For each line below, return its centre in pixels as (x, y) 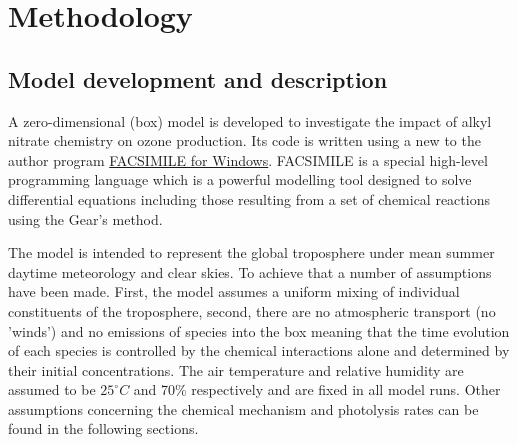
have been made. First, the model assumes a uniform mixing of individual (234, 291)
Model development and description (198, 78)
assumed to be (52, 389)
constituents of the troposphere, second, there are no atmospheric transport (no (252, 310)
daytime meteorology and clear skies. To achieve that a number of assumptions (250, 271)
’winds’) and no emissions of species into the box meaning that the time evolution (259, 330)
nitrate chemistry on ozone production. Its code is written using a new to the (244, 140)
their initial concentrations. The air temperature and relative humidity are (236, 369)
